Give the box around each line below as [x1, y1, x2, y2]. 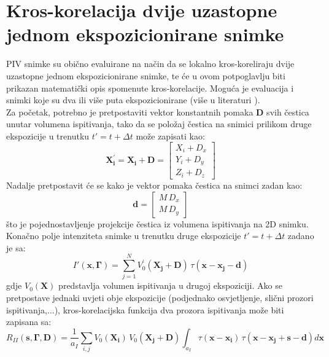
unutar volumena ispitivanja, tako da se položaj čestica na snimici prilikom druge [6, 117, 312, 130]
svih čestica [266, 105, 309, 118]
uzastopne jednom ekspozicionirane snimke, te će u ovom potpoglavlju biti [6, 69, 285, 82]
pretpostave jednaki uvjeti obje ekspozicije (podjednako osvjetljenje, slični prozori [6, 291, 314, 304]
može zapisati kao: [136, 129, 205, 142]
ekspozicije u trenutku [6, 129, 90, 142]
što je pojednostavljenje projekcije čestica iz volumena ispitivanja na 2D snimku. [6, 217, 309, 230]
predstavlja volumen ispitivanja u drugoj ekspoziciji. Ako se [58, 279, 282, 292]
